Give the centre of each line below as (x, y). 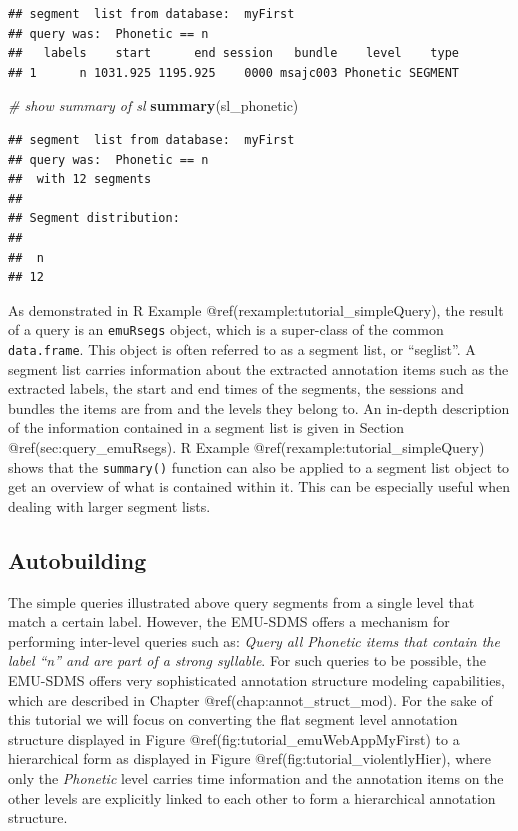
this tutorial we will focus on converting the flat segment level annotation (233, 719)
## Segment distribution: (94, 218)
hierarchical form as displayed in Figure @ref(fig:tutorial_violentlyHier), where (249, 758)
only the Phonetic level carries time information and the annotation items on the (256, 777)
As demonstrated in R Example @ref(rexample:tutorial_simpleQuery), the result (256, 309)
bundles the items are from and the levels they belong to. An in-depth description (259, 407)
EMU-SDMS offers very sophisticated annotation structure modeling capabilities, (256, 680)
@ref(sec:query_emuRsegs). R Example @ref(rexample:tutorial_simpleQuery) (246, 447)
